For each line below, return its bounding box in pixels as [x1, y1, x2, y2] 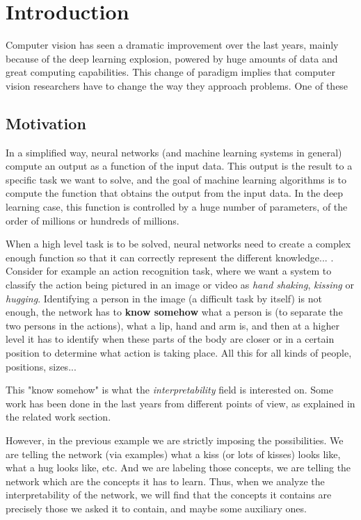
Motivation [6, 112, 86, 133]
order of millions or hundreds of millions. [6, 213, 179, 227]
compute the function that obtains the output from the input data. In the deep [6, 186, 344, 200]
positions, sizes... [6, 359, 77, 373]
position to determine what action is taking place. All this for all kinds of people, [6, 346, 352, 360]
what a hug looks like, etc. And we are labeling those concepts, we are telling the [6, 460, 351, 475]
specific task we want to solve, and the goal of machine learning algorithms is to [6, 172, 347, 186]
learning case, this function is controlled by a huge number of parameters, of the [6, 200, 348, 214]
